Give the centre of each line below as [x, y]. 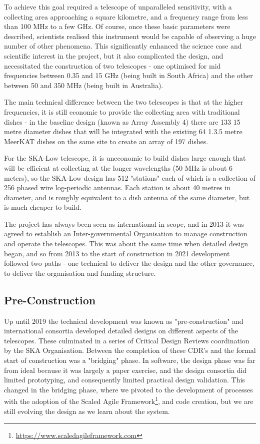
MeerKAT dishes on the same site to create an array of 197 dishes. [106, 141]
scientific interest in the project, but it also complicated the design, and [114, 55]
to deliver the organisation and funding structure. [80, 273]
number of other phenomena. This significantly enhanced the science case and [123, 46]
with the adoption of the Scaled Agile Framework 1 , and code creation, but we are [129, 400]
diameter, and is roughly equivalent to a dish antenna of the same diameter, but [127, 197]
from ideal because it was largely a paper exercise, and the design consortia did [125, 370]
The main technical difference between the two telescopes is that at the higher [124, 102]
